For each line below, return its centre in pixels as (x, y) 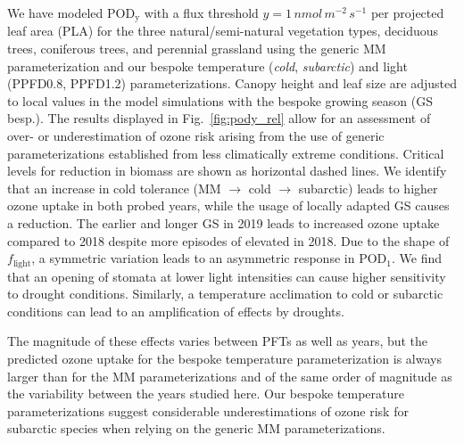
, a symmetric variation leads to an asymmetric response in (193, 258)
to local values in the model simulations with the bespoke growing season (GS (220, 100)
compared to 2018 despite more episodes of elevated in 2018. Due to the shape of (228, 240)
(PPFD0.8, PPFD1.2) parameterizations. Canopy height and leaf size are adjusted (232, 83)
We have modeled (55, 12)
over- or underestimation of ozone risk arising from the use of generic (196, 136)
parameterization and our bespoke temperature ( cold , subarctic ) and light (207, 66)
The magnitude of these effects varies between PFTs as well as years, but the (218, 341)
